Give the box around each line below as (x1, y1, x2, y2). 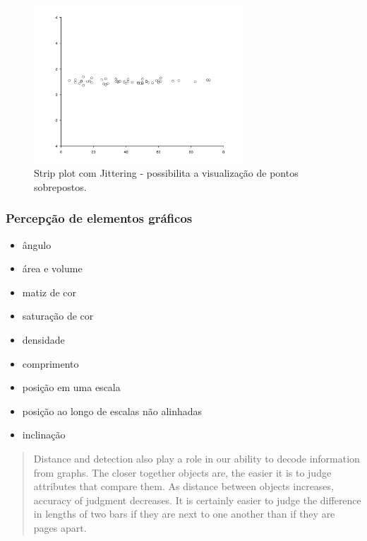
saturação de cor (22, 308, 94, 323)
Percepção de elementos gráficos (6, 209, 193, 227)
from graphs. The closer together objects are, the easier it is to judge (33, 465, 332, 479)
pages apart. (33, 520, 87, 535)
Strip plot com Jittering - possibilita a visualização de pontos (34, 165, 299, 180)
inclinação (22, 427, 66, 442)
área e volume (22, 261, 83, 276)
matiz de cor (22, 284, 77, 299)
